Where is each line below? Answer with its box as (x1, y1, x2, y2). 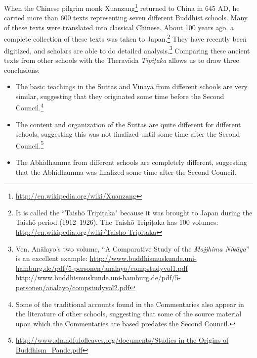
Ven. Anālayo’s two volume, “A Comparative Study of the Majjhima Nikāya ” (15, 243, 250, 254)
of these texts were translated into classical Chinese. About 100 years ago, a (4, 22, 234, 32)
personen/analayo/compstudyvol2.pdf (15, 282, 129, 292)
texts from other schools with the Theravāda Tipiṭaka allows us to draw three (4, 54, 239, 65)
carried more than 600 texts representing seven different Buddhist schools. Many (4, 12, 248, 23)
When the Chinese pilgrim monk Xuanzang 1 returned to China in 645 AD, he (4, 1, 240, 13)
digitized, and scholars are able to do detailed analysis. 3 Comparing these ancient (4, 44, 250, 55)
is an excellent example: (15, 253, 87, 263)
